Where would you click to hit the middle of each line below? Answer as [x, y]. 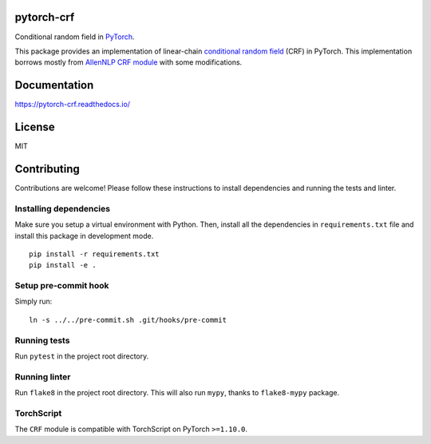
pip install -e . [63, 265]
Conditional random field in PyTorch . [75, 37]
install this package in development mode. [84, 236]
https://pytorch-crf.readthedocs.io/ [73, 105]
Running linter [43, 377]
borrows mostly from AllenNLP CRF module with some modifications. [129, 62]
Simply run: [34, 301]
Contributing [47, 169]
